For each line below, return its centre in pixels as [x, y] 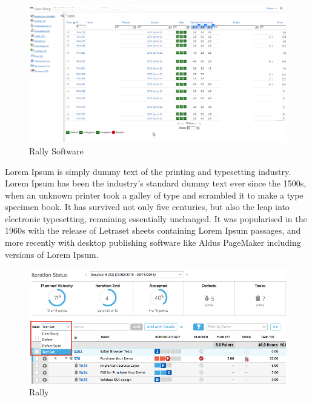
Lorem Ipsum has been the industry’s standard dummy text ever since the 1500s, [156, 183]
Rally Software [56, 150]
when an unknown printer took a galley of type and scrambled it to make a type [154, 195]
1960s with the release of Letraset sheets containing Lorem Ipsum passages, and [153, 230]
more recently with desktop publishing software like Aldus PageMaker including [153, 242]
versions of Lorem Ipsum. [52, 254]
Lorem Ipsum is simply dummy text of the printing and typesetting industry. [148, 171]
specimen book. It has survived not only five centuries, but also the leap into [147, 207]
